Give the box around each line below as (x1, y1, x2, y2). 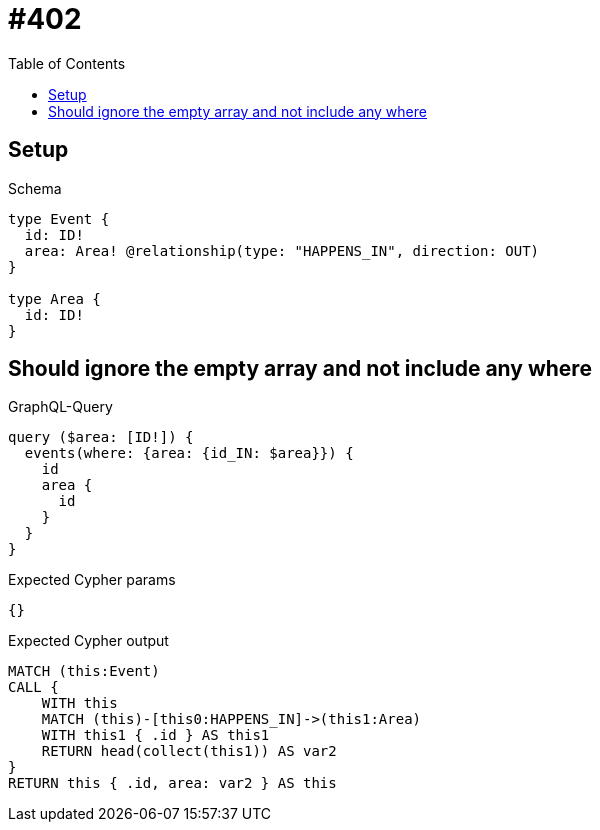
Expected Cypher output (8, 632, 169, 650)
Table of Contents (8, 54, 126, 72)
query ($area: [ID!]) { (8, 429, 194, 446)
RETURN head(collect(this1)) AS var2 (41, 743, 337, 760)
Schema (8, 179, 62, 197)
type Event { (8, 210, 110, 227)
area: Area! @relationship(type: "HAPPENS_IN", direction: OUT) (24, 242, 540, 259)
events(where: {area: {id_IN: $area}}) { (24, 445, 354, 462)
